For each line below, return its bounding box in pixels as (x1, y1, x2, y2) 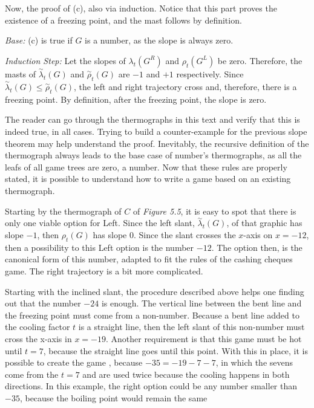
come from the (5, 368, 59, 380)
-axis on (243, 228, 273, 241)
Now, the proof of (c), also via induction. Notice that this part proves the (5, 2, 277, 14)
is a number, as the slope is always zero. (85, 34, 234, 47)
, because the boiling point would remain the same (19, 391, 208, 404)
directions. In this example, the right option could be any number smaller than (5, 380, 298, 392)
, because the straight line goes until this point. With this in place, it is (43, 344, 309, 357)
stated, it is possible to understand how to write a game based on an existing (5, 172, 291, 185)
